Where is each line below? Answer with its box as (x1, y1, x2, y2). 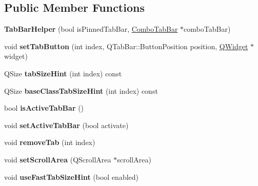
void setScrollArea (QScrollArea (4, 154, 111, 164)
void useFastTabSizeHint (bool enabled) (4, 171, 139, 182)
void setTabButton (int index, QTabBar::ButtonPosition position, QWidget (4, 40, 248, 51)
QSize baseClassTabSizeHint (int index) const (4, 85, 158, 96)
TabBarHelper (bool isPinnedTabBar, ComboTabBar (4, 24, 178, 34)
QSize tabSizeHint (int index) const (4, 68, 122, 78)
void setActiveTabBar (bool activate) (4, 119, 129, 130)
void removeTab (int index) (4, 137, 95, 148)
